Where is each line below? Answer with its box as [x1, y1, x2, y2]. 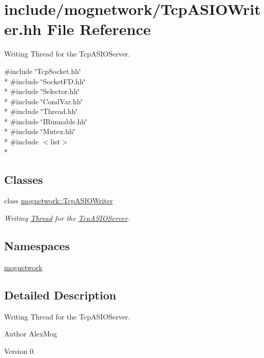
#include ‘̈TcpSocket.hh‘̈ [4, 65, 81, 76]
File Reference [47, 18, 151, 40]
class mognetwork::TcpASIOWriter [4, 195, 113, 206]
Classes [4, 171, 43, 187]
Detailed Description [4, 287, 117, 303]
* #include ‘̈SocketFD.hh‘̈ [4, 76, 86, 86]
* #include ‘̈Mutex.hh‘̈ [4, 126, 76, 137]
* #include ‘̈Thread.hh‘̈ [4, 106, 78, 117]
